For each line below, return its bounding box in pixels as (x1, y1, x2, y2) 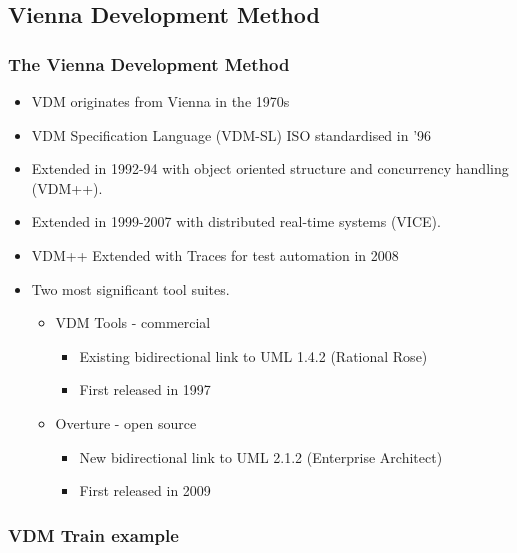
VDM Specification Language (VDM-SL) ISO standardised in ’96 (31, 124, 432, 145)
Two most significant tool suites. (31, 278, 230, 299)
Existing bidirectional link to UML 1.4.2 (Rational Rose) (79, 345, 428, 366)
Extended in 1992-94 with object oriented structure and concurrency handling (31, 158, 509, 179)
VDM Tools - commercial (55, 312, 211, 333)
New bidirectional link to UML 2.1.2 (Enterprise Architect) (79, 446, 443, 467)
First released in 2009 (79, 480, 211, 501)
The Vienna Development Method (8, 51, 290, 76)
